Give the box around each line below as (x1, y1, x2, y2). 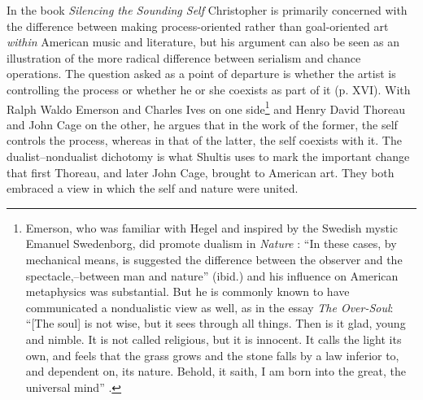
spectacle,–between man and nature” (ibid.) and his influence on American (25, 267, 399, 284)
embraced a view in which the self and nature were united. (7, 180, 299, 197)
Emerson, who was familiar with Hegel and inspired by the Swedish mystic (25, 219, 399, 236)
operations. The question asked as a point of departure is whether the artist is (7, 65, 396, 82)
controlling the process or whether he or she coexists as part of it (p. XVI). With (7, 80, 411, 98)
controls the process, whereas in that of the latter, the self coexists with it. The (7, 132, 402, 149)
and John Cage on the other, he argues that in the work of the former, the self (7, 115, 398, 133)
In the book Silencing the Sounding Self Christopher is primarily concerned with (7, 2, 408, 18)
